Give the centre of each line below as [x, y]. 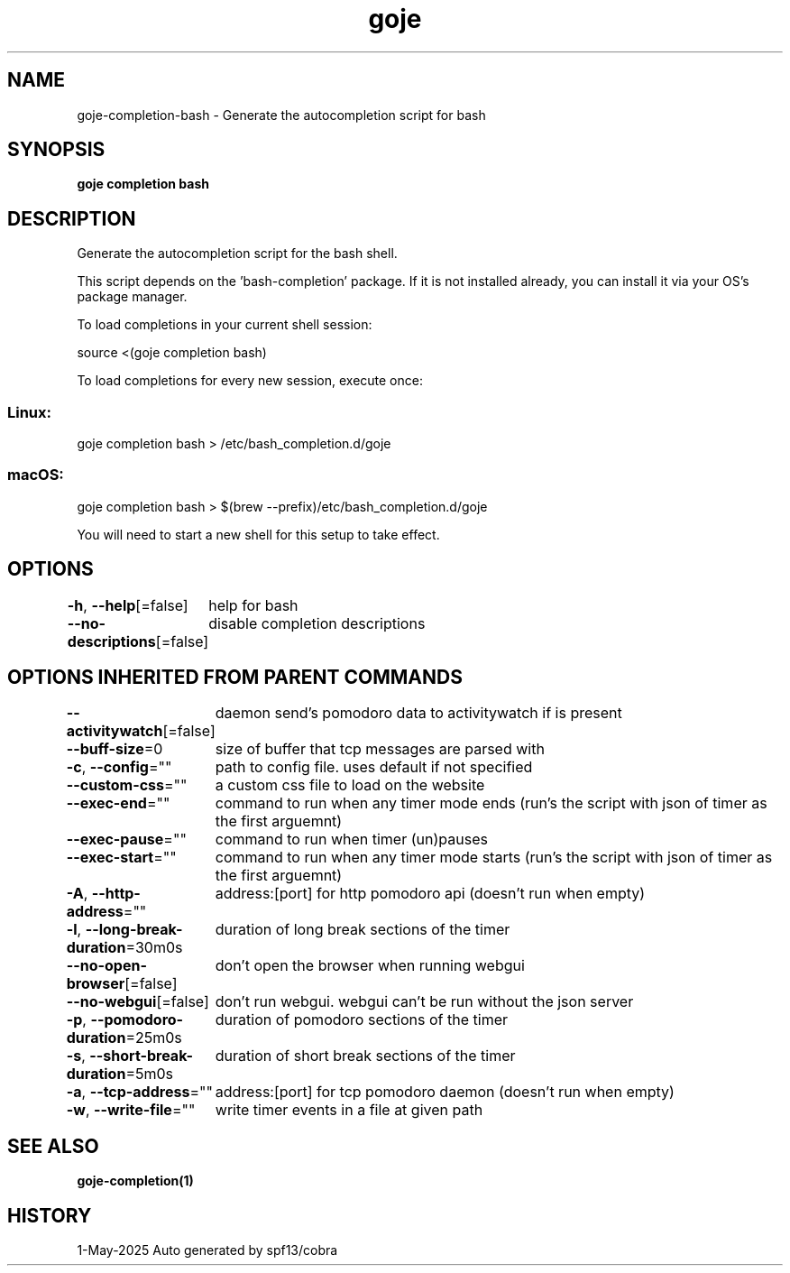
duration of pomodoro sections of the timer [361, 1020]
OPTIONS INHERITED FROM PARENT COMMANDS [235, 678]
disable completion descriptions [317, 623]
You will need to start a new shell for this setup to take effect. [258, 534]
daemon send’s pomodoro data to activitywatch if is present [418, 713]
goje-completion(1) [135, 1181]
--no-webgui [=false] [138, 1002]
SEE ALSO [53, 1146]
